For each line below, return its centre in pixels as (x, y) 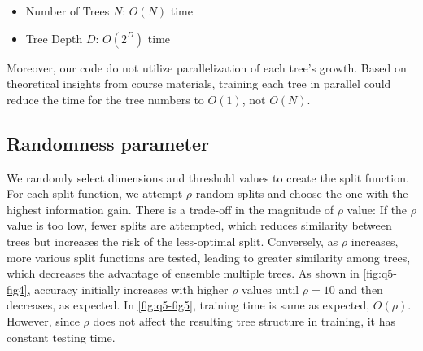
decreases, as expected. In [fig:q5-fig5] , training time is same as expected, (188, 305)
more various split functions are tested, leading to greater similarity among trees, (209, 257)
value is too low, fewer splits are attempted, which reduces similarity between (199, 225)
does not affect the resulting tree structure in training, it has (244, 320)
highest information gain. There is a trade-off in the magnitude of (170, 209)
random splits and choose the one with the (302, 193)
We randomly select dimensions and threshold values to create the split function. (208, 177)
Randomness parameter (108, 143)
